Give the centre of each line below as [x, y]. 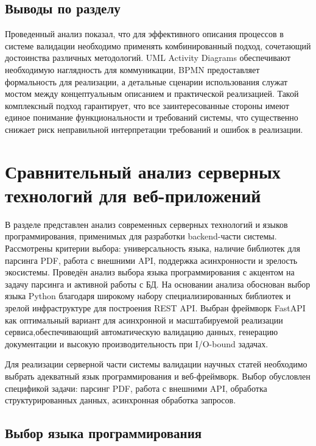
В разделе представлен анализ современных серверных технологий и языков [146, 224]
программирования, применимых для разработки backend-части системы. [141, 236]
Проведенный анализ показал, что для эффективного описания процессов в [144, 34]
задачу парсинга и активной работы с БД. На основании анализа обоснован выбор [158, 284]
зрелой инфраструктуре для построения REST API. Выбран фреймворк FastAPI [155, 308]
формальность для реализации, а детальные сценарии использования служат [146, 81]
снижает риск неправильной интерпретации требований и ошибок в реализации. [154, 129]
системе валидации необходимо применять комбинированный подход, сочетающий [158, 45]
